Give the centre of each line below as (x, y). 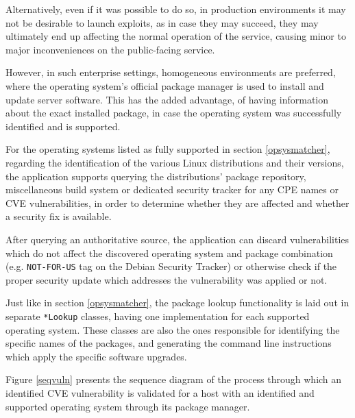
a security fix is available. (59, 216)
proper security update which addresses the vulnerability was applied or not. (167, 279)
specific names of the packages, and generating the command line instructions (169, 343)
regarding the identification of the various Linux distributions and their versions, (175, 162)
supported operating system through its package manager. (128, 406)
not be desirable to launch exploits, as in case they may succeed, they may (162, 22)
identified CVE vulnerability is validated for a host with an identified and (160, 392)
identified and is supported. (63, 126)
